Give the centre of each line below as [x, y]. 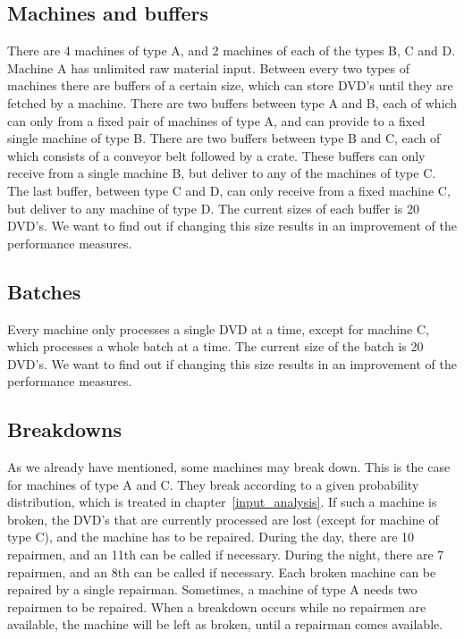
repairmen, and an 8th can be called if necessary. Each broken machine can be [222, 572]
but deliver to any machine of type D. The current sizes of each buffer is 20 [213, 208]
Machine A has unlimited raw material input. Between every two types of [208, 67]
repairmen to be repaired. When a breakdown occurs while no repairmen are [217, 606]
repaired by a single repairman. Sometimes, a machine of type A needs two [212, 589]
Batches [44, 291]
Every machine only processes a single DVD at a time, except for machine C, [218, 328]
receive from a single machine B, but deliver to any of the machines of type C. [222, 173]
